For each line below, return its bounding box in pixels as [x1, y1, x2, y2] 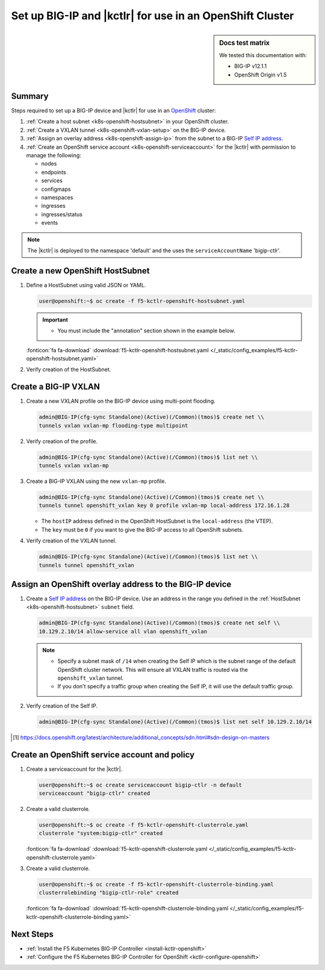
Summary [11, 91, 49, 101]
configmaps [41, 185, 71, 193]
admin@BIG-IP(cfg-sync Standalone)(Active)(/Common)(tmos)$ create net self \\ [39, 620, 280, 626]
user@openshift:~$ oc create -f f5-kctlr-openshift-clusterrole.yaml [39, 821, 249, 828]
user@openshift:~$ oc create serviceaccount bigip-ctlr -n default [39, 782, 243, 788]
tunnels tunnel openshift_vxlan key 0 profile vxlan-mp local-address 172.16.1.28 [39, 502, 290, 509]
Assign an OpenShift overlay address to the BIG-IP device [11, 579, 232, 589]
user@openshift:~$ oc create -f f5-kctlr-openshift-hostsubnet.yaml [39, 297, 246, 304]
